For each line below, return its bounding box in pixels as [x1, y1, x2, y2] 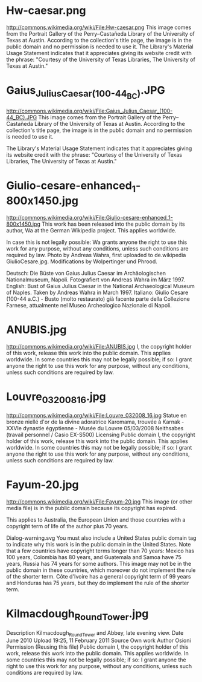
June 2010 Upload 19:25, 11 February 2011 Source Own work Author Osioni [6, 637, 191, 644]
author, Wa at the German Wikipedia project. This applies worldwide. [6, 226, 177, 234]
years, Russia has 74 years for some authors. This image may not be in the [6, 560, 192, 568]
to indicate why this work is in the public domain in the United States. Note [6, 541, 191, 548]
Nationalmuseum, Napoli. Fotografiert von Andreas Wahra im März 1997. [6, 276, 185, 283]
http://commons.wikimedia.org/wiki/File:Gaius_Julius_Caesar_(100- [6, 107, 173, 115]
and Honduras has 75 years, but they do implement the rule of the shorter [6, 579, 189, 587]
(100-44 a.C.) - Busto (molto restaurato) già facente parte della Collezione [6, 295, 190, 303]
